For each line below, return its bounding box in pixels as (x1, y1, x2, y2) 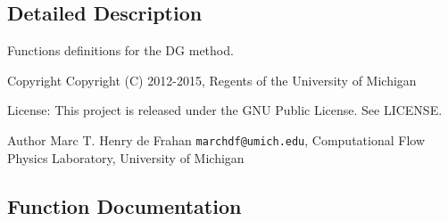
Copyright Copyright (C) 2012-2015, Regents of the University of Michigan (7, 70, 417, 89)
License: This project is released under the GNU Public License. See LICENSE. (7, 101, 443, 119)
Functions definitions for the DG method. (7, 41, 234, 60)
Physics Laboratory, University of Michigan (7, 148, 245, 167)
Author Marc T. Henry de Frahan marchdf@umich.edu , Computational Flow (7, 130, 426, 149)
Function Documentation (7, 192, 242, 219)
